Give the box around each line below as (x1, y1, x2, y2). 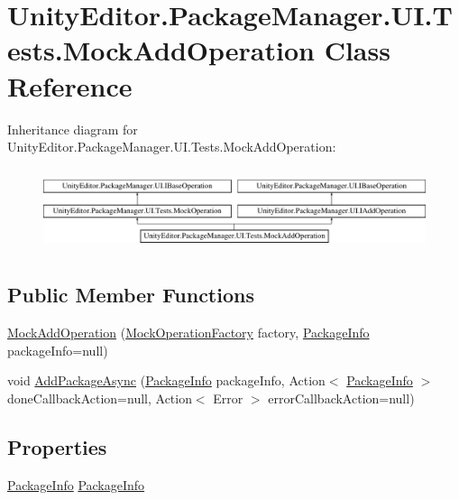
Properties (7, 432, 107, 460)
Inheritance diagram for (7, 119, 138, 138)
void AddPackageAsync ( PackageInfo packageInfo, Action (7, 371, 326, 390)
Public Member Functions (7, 281, 254, 309)
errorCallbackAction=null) (268, 388, 415, 407)
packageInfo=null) (7, 340, 108, 359)
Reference (7, 67, 133, 104)
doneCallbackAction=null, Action (7, 388, 192, 407)
